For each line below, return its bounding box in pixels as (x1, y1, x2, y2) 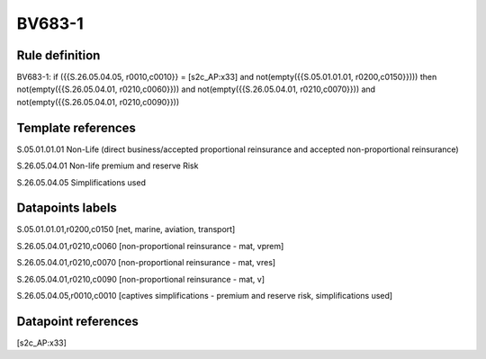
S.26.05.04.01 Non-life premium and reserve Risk (16, 160, 199, 171)
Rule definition (16, 48, 101, 63)
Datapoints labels (16, 201, 117, 216)
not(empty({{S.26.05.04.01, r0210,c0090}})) (16, 96, 180, 107)
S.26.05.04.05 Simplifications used (16, 176, 146, 188)
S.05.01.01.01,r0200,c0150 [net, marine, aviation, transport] (16, 224, 236, 235)
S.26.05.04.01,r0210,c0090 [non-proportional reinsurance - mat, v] (16, 274, 265, 284)
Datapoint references (16, 313, 139, 328)
